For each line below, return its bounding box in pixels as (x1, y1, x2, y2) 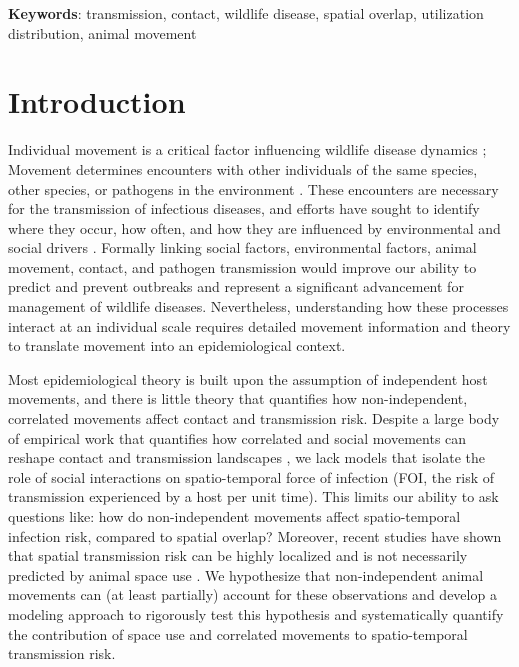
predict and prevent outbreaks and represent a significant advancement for (8, 276, 464, 297)
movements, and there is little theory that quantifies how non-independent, (8, 388, 468, 409)
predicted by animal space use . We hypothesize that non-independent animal (8, 564, 484, 585)
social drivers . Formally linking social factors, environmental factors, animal (8, 237, 477, 258)
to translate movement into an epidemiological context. (8, 335, 346, 356)
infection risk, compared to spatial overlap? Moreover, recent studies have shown (8, 525, 502, 546)
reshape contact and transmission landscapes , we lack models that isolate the (8, 447, 486, 468)
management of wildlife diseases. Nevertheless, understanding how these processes (8, 296, 509, 317)
